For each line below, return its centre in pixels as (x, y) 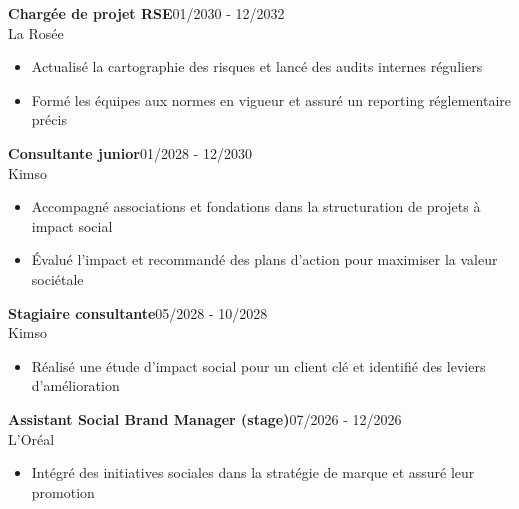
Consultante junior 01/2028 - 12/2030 (130, 152)
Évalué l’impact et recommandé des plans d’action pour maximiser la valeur (264, 259)
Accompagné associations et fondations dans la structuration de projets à (256, 206)
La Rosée (36, 32)
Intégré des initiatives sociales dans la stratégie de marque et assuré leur (253, 472)
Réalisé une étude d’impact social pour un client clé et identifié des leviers (258, 365)
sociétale (57, 278)
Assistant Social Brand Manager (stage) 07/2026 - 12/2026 (205, 418)
